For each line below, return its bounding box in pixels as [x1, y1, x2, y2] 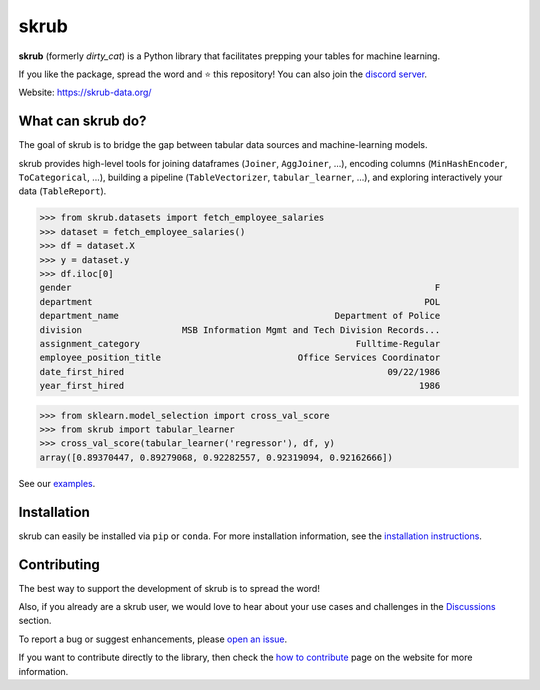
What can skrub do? [18, 113, 147, 130]
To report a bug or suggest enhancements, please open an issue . [18, 633, 288, 645]
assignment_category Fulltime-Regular [39, 338, 441, 349]
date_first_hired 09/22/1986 [39, 366, 441, 377]
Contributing [18, 556, 100, 573]
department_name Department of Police [39, 310, 441, 322]
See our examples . [18, 477, 96, 489]
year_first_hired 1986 [39, 380, 441, 392]
